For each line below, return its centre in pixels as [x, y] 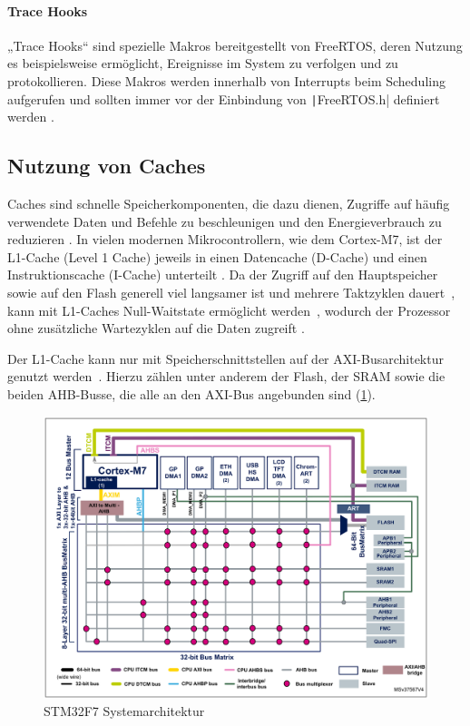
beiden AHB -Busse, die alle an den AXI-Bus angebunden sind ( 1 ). [191, 393]
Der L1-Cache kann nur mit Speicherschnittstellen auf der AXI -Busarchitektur [225, 358]
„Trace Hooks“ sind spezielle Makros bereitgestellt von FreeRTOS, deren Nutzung [235, 45]
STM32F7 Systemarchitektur [124, 711]
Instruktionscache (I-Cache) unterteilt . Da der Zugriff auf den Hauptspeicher [223, 275]
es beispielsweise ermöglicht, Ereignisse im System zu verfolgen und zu [203, 63]
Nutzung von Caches [107, 166]
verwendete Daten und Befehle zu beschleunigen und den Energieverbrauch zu [225, 221]
